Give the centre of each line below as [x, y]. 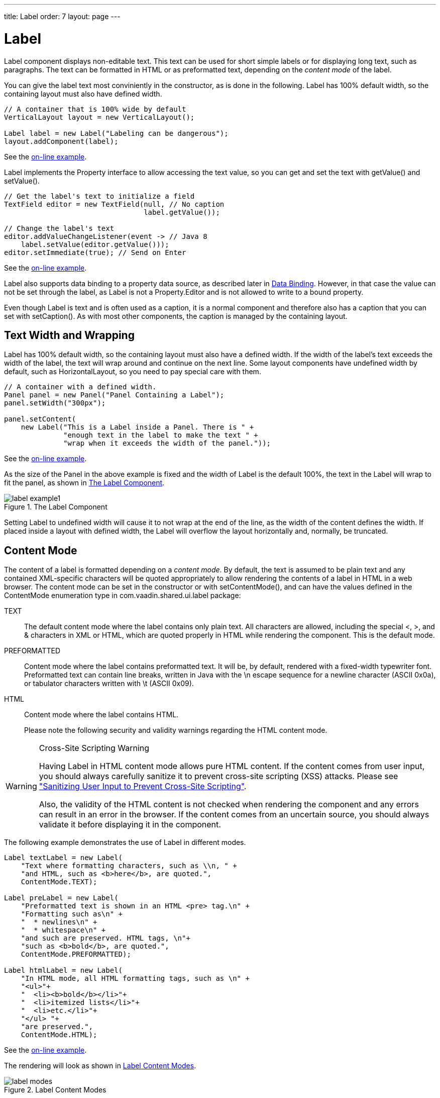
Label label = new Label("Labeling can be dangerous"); [116, 133]
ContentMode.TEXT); [59, 882]
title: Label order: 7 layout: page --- [62, 16]
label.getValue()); [182, 212]
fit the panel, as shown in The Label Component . [84, 483]
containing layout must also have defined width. [83, 94]
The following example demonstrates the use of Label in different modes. [125, 842]
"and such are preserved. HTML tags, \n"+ [105, 938]
